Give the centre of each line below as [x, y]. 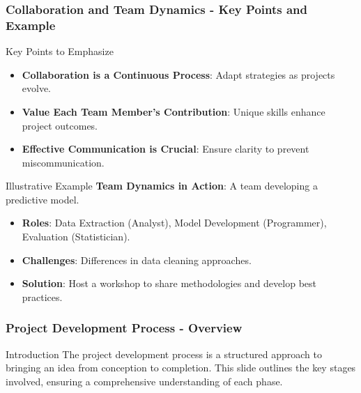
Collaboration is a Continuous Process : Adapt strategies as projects [178, 74]
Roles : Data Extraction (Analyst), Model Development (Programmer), [174, 223]
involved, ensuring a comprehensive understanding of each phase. [144, 381]
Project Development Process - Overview [124, 328]
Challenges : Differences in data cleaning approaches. [137, 260]
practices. [42, 296]
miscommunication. [63, 162]
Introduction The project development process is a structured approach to [164, 354]
